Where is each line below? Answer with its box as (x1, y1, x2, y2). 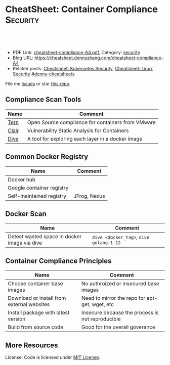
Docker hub (8, 176, 36, 183)
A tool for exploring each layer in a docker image (27, 135, 143, 142)
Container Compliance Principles (5, 256, 112, 265)
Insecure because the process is (81, 309, 159, 316)
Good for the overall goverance (81, 324, 156, 331)
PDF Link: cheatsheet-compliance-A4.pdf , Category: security (12, 49, 141, 55)
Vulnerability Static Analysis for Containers (27, 127, 129, 134)
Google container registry (8, 184, 69, 191)
